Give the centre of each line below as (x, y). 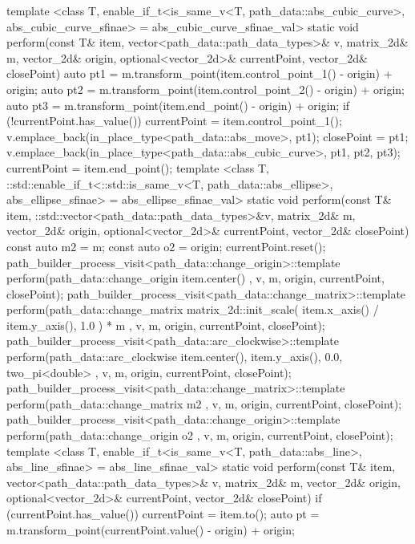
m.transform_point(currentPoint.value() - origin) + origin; (151, 529)
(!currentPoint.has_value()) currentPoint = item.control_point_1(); (174, 121)
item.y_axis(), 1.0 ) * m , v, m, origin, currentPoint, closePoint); (166, 325)
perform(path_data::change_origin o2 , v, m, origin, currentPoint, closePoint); (200, 435)
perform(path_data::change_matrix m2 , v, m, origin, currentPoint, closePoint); (204, 403)
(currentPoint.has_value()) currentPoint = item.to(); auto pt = (163, 514)
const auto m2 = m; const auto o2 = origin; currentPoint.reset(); (166, 246)
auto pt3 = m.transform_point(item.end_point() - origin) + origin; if (178, 105)
